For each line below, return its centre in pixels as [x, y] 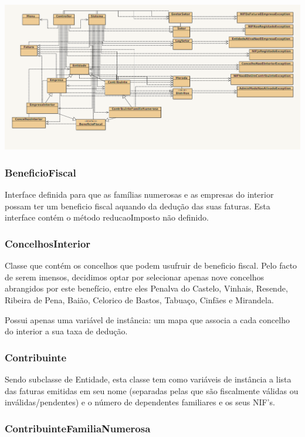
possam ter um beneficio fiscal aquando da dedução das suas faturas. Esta [138, 206]
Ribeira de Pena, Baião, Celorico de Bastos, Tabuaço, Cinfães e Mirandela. [139, 299]
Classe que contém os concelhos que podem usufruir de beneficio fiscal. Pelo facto [151, 265]
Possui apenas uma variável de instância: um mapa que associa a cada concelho [147, 319]
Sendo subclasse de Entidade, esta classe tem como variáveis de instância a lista [148, 379]
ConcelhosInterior [48, 243]
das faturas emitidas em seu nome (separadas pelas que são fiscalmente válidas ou [152, 390]
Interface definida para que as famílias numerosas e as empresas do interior [139, 194]
